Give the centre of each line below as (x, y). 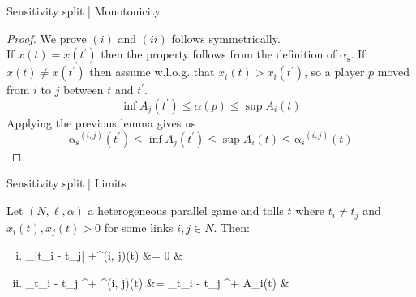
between (84, 90)
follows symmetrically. (226, 38)
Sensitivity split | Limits (66, 183)
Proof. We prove (47, 38)
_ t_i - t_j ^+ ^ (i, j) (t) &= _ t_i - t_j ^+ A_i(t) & (157, 282)
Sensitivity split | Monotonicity (84, 11)
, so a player (334, 72)
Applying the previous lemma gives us (101, 122)
